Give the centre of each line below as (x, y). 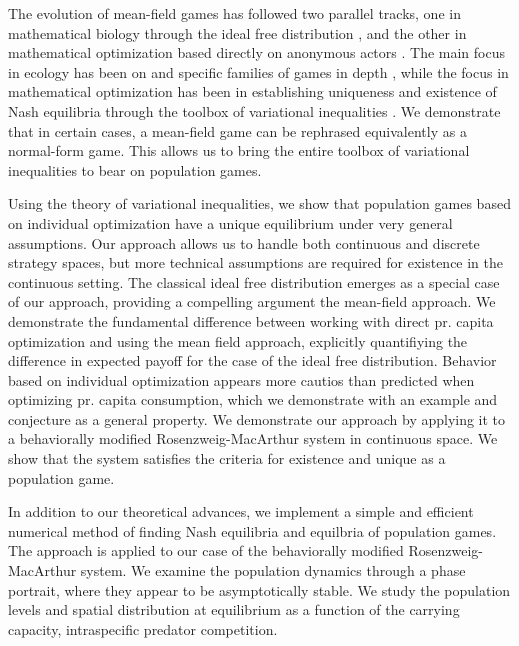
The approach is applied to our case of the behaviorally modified (206, 550)
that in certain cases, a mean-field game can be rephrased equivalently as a (237, 130)
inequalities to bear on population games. (135, 169)
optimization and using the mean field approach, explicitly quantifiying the (238, 340)
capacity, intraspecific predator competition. (143, 628)
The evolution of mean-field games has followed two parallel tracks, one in (234, 13)
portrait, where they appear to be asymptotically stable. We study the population (259, 589)
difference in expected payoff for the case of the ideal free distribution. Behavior (252, 360)
